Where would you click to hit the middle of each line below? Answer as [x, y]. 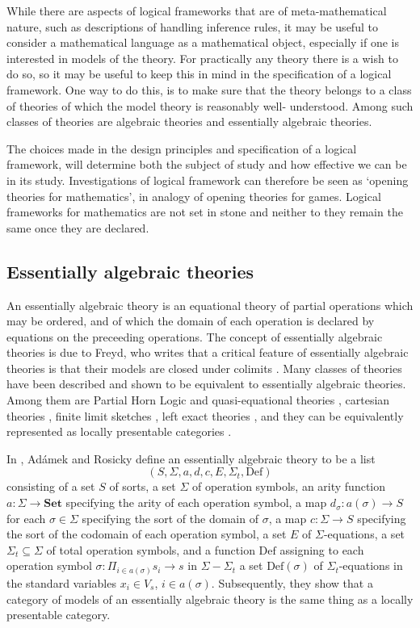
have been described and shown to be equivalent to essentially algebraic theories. [206, 384]
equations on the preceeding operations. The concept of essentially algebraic [195, 336]
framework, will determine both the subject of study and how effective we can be [207, 164]
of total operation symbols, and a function [151, 549]
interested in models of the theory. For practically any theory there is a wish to [202, 58]
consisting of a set [51, 486]
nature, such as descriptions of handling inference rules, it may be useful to [192, 26]
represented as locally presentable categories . [119, 431]
